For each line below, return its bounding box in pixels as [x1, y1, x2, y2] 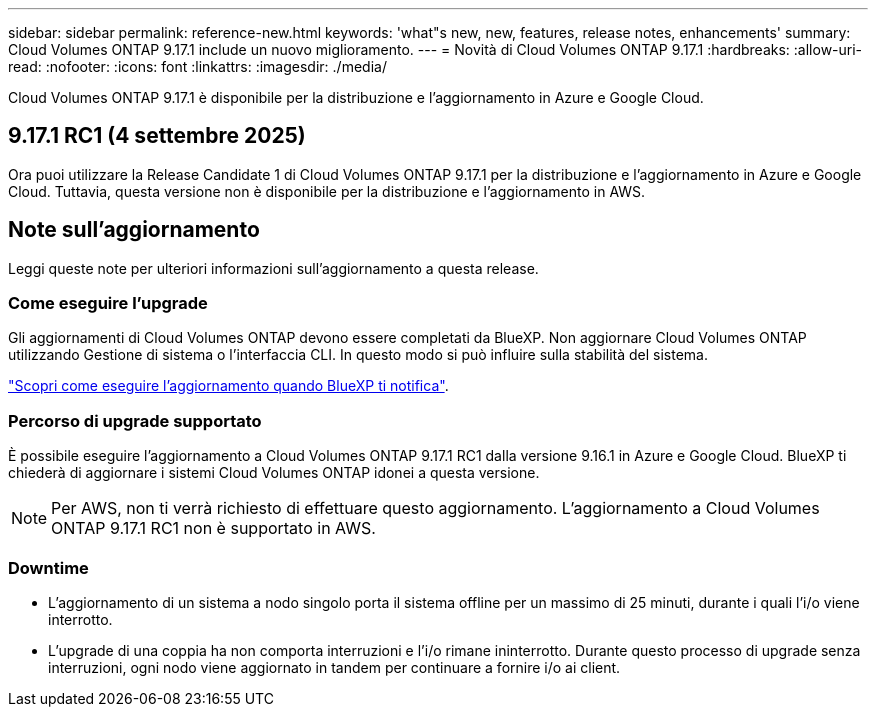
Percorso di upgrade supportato [8, 410, 262, 431]
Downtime [8, 557, 89, 578]
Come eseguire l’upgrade [8, 293, 208, 314]
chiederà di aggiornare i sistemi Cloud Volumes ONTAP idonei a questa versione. [8, 464, 540, 482]
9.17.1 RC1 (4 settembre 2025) [8, 123, 306, 149]
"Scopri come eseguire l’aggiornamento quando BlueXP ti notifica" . [8, 377, 449, 395]
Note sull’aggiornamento [8, 217, 260, 243]
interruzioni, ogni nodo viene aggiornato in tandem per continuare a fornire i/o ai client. [48, 658, 621, 676]
